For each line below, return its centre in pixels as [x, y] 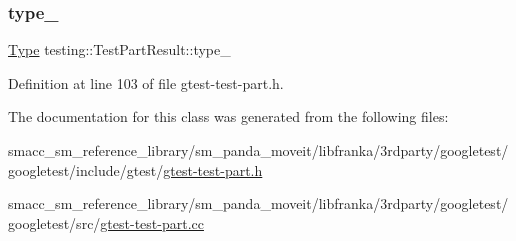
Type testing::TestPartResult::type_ [119, 49]
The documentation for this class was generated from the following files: [228, 116]
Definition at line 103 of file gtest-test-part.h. [146, 82]
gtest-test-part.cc [152, 222]
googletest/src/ [54, 222]
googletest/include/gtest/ [86, 169]
